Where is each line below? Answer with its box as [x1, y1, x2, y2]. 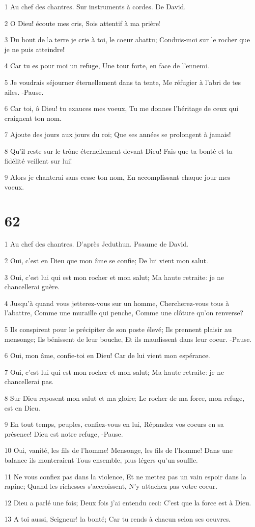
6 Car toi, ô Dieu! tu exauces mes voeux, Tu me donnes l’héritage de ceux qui [4, 103, 239, 113]
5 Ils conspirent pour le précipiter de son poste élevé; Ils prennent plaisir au [4, 324, 232, 334]
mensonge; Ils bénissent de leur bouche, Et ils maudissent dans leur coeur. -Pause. [4, 333, 252, 344]
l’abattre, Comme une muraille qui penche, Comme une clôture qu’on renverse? [4, 307, 243, 318]
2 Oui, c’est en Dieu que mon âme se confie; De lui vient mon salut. [4, 255, 208, 266]
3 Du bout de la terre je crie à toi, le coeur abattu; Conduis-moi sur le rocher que [4, 34, 250, 45]
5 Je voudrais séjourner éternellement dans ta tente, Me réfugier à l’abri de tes [4, 77, 241, 87]
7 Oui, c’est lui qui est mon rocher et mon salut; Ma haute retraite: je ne [4, 366, 224, 377]
